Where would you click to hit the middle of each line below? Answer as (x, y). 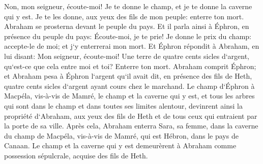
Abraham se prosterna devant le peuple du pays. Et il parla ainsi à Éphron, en (127, 26)
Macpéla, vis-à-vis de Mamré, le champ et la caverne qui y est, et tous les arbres (129, 96)
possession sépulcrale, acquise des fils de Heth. (76, 155)
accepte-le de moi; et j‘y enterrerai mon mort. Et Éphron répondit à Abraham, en (132, 46)
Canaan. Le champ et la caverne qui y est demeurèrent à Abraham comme (120, 145)
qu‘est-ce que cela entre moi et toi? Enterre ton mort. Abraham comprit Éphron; (130, 66)
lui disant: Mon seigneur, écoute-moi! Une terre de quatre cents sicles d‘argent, (127, 56)
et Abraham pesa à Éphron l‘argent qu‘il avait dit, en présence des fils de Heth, (128, 76)
